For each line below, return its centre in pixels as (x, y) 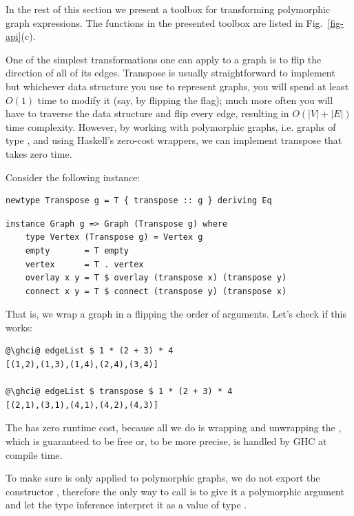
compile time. (34, 454)
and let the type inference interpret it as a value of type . (126, 505)
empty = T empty (77, 250)
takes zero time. (39, 153)
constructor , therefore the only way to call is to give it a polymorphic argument (175, 491)
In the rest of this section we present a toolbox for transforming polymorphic (168, 9)
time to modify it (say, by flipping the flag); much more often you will (185, 100)
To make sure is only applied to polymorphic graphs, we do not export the (163, 478)
